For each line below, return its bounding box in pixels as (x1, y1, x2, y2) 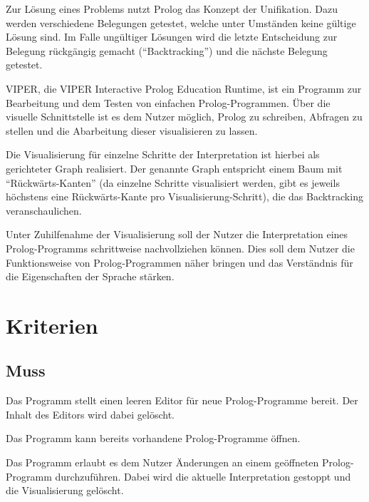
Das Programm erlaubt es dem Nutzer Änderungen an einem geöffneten (6, 455, 319, 470)
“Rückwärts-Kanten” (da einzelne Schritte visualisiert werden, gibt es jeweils (6, 175, 340, 190)
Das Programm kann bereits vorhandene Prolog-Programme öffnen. (6, 431, 301, 446)
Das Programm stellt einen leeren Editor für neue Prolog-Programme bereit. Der (6, 393, 358, 408)
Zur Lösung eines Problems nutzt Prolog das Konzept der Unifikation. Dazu (6, 1, 338, 16)
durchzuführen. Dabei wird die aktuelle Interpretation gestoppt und (55, 468, 351, 483)
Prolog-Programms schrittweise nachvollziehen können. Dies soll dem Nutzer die (6, 240, 355, 255)
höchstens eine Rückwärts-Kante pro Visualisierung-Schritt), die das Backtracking (6, 189, 363, 204)
